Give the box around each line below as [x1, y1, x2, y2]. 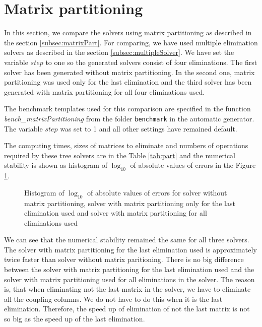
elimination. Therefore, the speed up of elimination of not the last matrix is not [4, 303, 250, 314]
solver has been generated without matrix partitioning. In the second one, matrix [4, 67, 255, 77]
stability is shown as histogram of [4, 160, 107, 170]
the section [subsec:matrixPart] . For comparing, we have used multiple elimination [4, 37, 258, 47]
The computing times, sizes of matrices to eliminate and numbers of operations [4, 140, 248, 151]
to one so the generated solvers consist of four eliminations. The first [45, 56, 257, 67]
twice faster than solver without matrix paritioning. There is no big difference [4, 254, 244, 265]
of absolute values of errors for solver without [87, 187, 227, 198]
